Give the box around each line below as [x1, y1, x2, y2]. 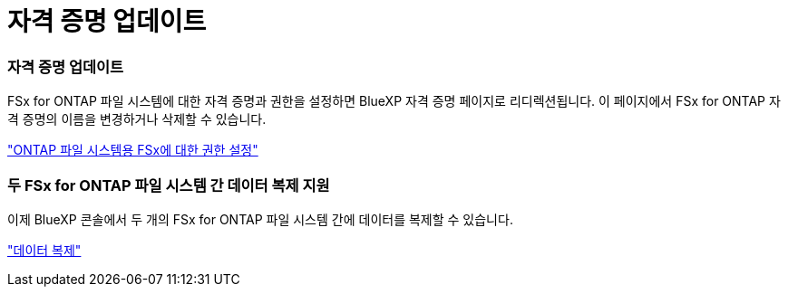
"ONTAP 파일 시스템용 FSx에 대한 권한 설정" [7, 142, 258, 158]
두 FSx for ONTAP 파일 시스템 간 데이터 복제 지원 [7, 175, 330, 194]
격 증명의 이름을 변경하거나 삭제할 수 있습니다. [7, 111, 267, 128]
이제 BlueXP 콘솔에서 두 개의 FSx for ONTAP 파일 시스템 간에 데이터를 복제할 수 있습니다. [7, 211, 513, 227]
